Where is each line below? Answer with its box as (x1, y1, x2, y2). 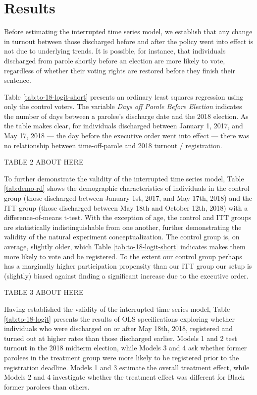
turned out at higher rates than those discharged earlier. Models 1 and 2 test (4, 333, 237, 343)
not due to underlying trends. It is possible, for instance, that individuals (4, 46, 226, 56)
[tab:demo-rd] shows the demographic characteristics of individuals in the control (4, 183, 250, 193)
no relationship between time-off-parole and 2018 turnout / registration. (4, 140, 222, 150)
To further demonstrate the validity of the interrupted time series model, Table (4, 173, 244, 183)
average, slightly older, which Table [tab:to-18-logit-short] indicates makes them (4, 241, 246, 251)
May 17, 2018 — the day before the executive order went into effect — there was (4, 130, 250, 141)
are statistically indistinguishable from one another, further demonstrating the (4, 222, 242, 232)
